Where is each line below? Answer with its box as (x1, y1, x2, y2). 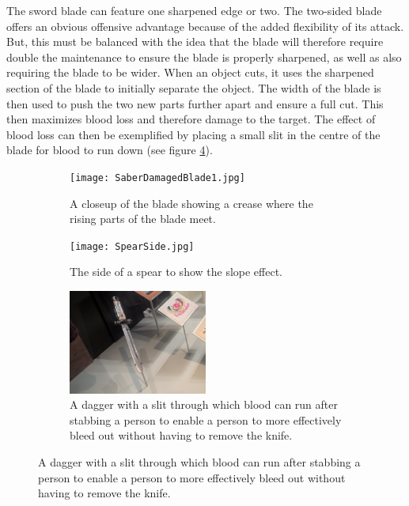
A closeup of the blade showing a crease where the (70, 194, 313, 211)
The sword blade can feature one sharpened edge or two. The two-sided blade (6, 2, 382, 18)
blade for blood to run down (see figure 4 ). (6, 142, 213, 158)
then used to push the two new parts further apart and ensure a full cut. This (6, 95, 384, 111)
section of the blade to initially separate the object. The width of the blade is (6, 79, 381, 96)
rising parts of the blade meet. (70, 210, 216, 227)
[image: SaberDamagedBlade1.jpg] (70, 172, 245, 183)
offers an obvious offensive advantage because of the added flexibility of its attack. (6, 17, 404, 34)
